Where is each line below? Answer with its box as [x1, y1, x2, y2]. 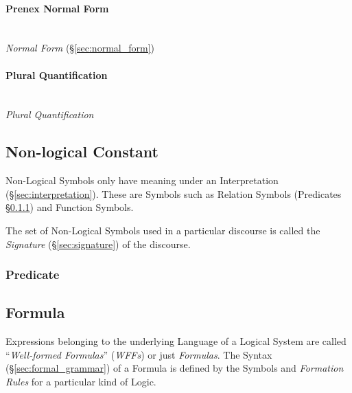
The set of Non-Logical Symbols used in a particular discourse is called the [5, 223, 320, 237]
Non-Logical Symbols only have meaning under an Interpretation [5, 173, 279, 188]
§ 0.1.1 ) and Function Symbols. [5, 200, 134, 214]
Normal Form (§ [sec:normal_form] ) [5, 41, 154, 55]
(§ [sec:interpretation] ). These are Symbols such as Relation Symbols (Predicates [5, 186, 342, 201]
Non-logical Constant [5, 141, 159, 162]
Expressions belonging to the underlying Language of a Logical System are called [5, 334, 347, 348]
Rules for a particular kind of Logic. [5, 374, 156, 388]
